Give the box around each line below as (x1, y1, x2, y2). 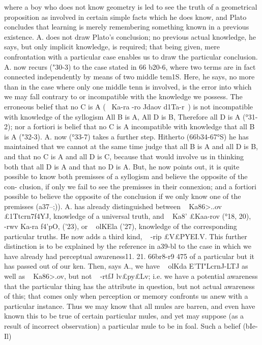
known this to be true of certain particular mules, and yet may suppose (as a (4, 310, 244, 321)
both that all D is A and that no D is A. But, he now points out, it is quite (4, 161, 240, 171)
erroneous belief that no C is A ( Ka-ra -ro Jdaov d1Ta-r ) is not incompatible (4, 101, 253, 111)
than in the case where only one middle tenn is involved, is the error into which (4, 81, 252, 92)
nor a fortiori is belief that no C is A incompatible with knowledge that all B (14, 121, 255, 132)
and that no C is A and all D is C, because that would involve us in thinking (4, 151, 244, 161)
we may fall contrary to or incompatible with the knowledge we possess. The (4, 91, 243, 102)
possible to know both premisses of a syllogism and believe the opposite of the (4, 171, 248, 182)
